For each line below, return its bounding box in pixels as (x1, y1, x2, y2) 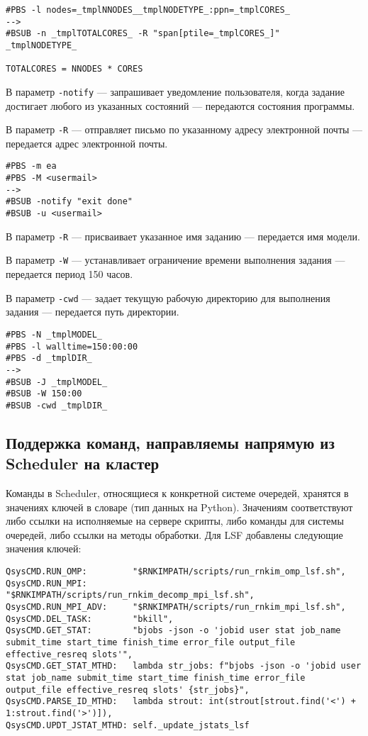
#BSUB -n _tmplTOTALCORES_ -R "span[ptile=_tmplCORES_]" (6, 28, 280, 39)
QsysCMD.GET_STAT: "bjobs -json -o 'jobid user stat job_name (6, 625, 341, 636)
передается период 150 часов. (6, 267, 133, 281)
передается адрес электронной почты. (6, 135, 168, 150)
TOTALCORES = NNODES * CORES (6, 64, 143, 74)
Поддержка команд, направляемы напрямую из (6, 431, 335, 453)
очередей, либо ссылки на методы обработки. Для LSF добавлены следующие (6, 527, 343, 542)
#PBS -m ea (6, 161, 57, 172)
